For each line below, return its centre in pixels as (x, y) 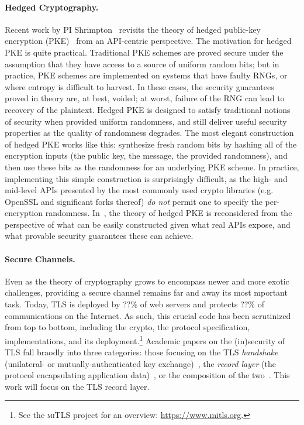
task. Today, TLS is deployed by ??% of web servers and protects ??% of (134, 304)
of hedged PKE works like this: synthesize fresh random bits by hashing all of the (151, 144)
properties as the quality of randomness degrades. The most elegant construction (149, 133)
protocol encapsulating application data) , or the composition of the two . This (147, 375)
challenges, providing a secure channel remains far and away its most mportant (146, 292)
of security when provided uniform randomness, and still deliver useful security (146, 121)
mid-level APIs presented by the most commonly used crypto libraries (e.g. (139, 190)
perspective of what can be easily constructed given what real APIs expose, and (148, 224)
